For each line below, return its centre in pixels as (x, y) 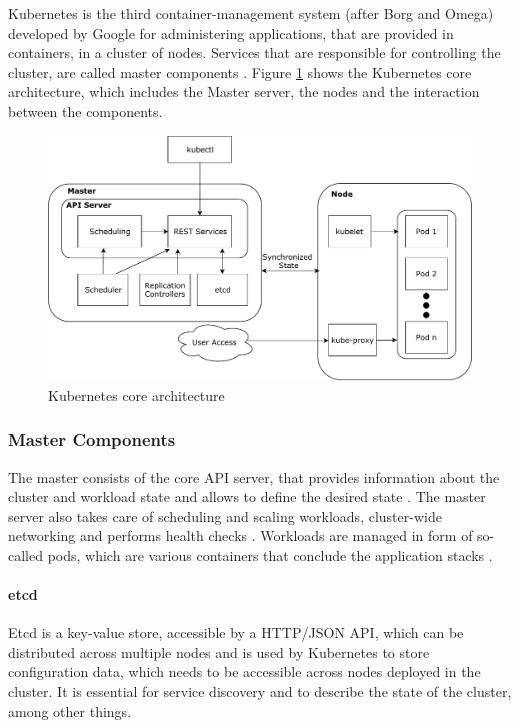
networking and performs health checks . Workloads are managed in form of (240, 535)
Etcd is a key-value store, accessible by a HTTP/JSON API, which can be (236, 632)
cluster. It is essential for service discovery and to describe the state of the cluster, (260, 691)
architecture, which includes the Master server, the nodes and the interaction (244, 91)
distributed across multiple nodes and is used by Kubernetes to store (219, 651)
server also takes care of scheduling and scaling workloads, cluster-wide (225, 515)
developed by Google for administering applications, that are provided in (231, 32)
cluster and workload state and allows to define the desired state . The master (247, 496)
